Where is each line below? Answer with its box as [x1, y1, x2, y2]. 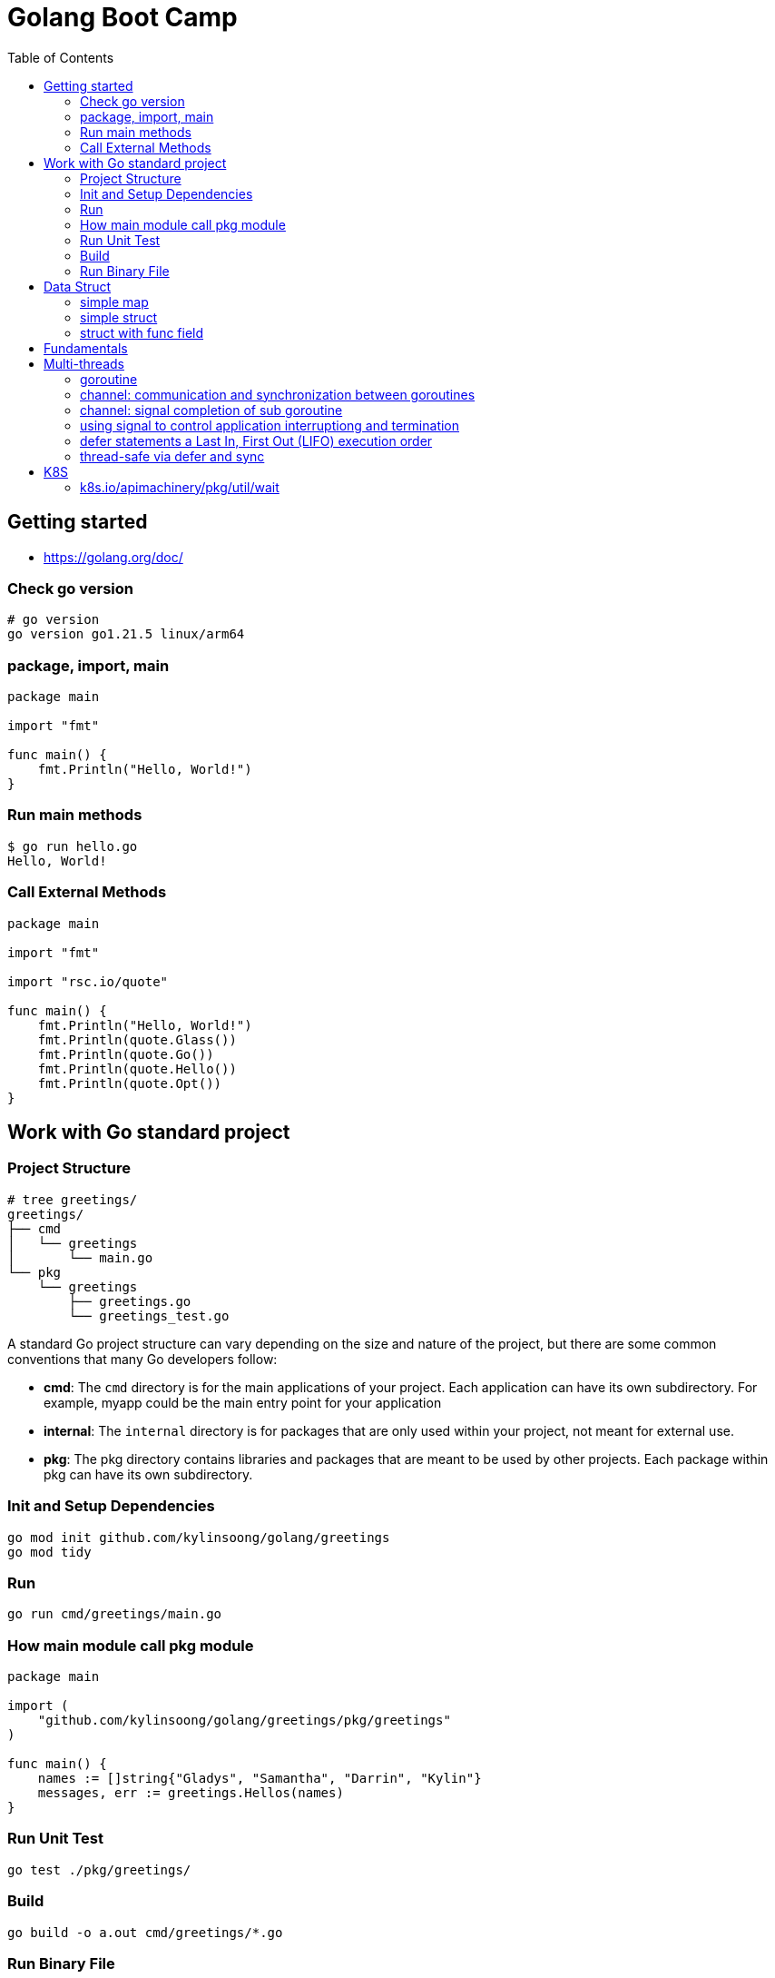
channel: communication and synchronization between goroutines [80, 386, 476, 402]
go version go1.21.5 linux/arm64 [7, 627, 245, 642]
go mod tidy [7, 1544, 92, 1559]
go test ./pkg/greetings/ [7, 1862, 191, 1877]
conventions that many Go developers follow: [7, 1350, 278, 1367]
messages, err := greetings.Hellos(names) [37, 1785, 344, 1801]
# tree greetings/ [7, 1192, 138, 1207]
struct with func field [80, 324, 204, 341]
